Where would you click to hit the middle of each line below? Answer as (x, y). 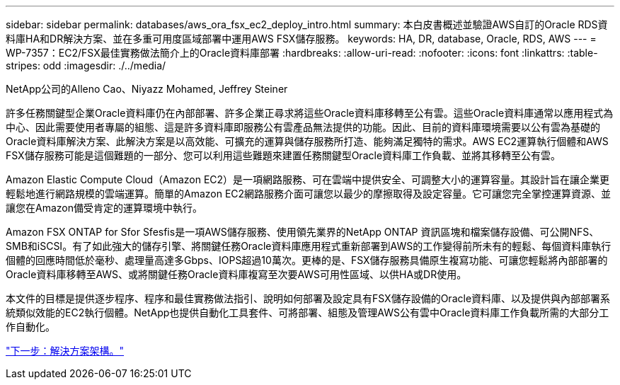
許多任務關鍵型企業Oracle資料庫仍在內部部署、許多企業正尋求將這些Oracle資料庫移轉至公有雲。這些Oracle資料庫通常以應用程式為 (310, 113)
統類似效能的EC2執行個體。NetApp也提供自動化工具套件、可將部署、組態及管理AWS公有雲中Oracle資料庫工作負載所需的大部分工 (308, 312)
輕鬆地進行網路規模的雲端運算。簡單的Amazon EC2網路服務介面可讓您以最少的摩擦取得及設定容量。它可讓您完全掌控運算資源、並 (309, 194)
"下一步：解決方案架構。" (65, 351)
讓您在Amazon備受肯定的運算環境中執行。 (104, 208)
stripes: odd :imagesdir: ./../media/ (86, 65)
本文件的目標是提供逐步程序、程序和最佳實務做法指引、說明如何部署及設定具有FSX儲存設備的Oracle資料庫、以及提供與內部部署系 (308, 298)
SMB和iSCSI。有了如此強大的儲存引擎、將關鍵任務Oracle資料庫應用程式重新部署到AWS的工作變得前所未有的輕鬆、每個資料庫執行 (309, 246)
